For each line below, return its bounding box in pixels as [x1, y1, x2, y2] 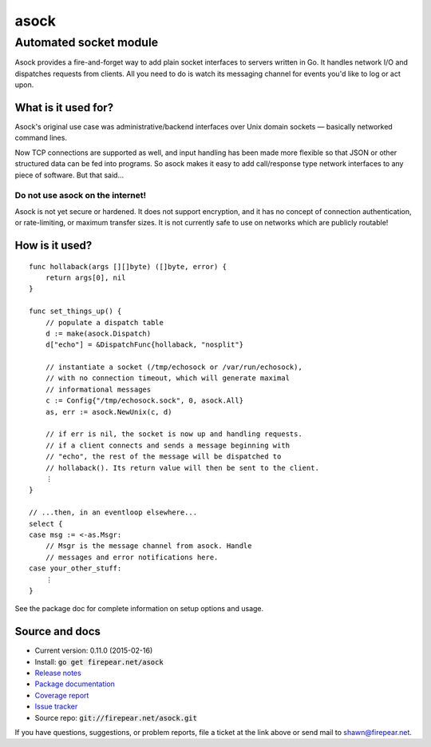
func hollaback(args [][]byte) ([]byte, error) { [29, 262, 227, 271]
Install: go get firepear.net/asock [34, 657, 164, 666]
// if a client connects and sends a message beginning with [45, 440, 291, 450]
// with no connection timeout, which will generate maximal [45, 374, 291, 383]
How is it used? [14, 238, 93, 252]
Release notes [34, 668, 81, 677]
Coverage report [34, 690, 89, 700]
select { [29, 519, 63, 528]
